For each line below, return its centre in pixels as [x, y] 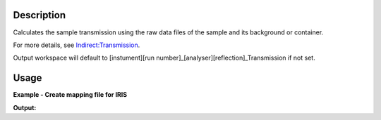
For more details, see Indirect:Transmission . [77, 45]
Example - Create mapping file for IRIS [70, 95]
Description [40, 15]
